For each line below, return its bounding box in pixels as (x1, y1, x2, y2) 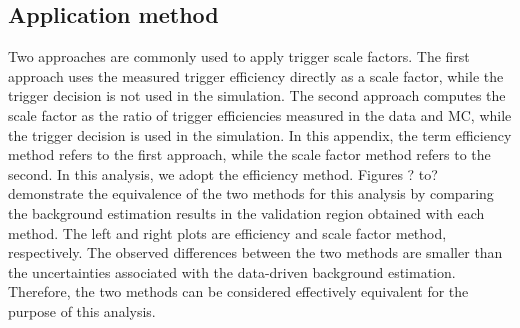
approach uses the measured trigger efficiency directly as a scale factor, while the (8, 65, 504, 86)
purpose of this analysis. (8, 300, 156, 321)
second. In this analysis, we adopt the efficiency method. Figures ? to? (8, 163, 438, 184)
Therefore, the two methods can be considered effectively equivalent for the (8, 281, 469, 302)
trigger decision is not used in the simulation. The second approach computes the (8, 85, 506, 106)
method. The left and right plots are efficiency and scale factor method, (8, 222, 447, 243)
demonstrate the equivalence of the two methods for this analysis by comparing (8, 183, 494, 204)
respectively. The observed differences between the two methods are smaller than (8, 242, 503, 263)
